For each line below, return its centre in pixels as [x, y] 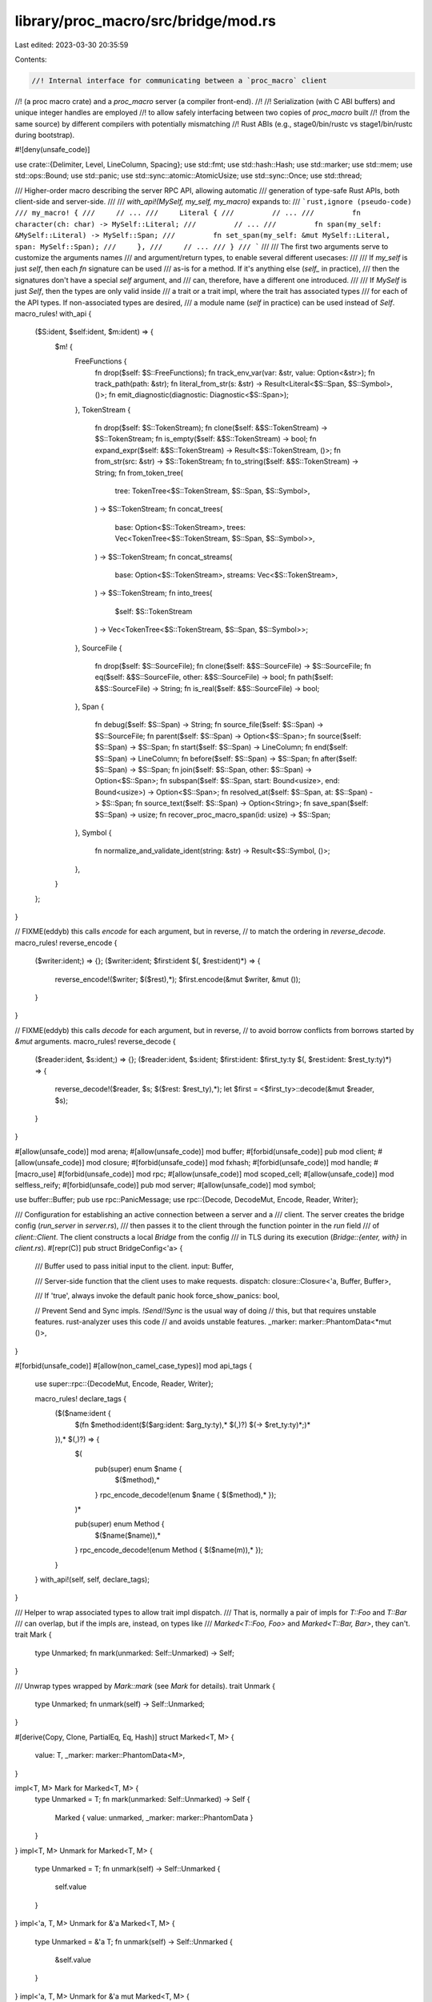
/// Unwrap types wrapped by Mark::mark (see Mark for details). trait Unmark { [145, 1686]
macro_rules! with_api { [53, 313]
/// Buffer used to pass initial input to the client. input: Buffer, [134, 1266]
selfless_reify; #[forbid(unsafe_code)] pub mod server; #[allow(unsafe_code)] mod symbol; [165, 1184]
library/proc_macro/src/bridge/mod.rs [145, 21]
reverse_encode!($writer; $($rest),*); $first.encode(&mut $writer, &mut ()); [178, 979]
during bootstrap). [45, 135]
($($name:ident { [83, 1413]
